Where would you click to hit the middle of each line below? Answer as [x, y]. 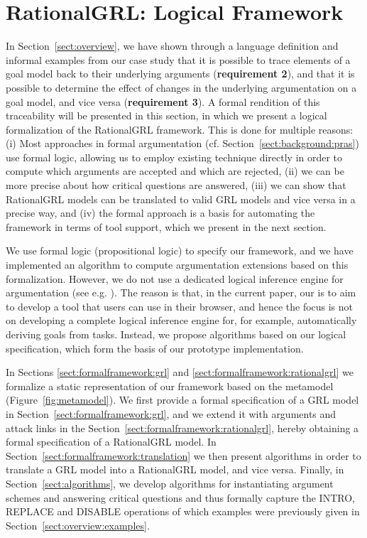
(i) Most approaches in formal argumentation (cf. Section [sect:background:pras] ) [182, 143]
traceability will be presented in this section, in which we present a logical [166, 115]
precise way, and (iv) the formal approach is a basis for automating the [160, 213]
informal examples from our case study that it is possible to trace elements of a [178, 59]
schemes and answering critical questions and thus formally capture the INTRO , [180, 497]
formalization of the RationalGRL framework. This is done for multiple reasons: [180, 129]
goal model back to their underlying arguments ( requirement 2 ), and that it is [180, 74]
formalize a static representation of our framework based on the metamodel [170, 386]
